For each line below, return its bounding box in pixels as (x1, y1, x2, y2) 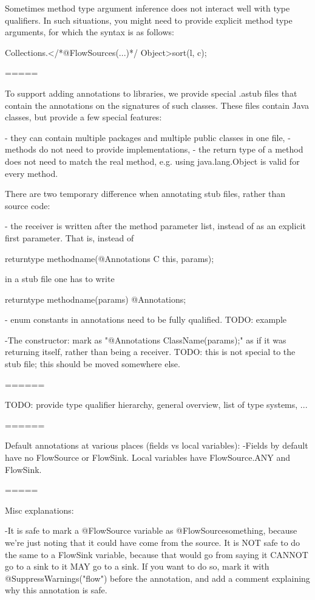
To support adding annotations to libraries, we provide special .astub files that (5, 86, 297, 99)
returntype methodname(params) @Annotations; (5, 292, 186, 305)
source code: (5, 199, 50, 212)
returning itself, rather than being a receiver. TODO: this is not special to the (5, 345, 296, 358)
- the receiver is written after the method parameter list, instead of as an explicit (5, 219, 306, 232)
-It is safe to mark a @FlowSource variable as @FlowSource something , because (5, 524, 297, 537)
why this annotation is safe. (5, 584, 107, 596)
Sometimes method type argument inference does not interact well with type (5, 2, 290, 14)
